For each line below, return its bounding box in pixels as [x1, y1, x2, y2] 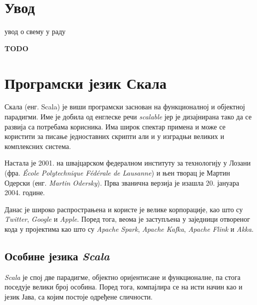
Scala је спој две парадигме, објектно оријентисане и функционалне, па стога [4, 271, 240, 282]
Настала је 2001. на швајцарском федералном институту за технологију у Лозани [4, 158, 251, 168]
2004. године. [4, 187, 45, 198]
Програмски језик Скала [4, 72, 167, 93]
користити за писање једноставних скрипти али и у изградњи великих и [4, 131, 224, 141]
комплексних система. [4, 140, 71, 151]
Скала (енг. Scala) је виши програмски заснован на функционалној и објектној [4, 101, 245, 112]
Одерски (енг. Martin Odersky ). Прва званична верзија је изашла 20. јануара [4, 177, 239, 188]
